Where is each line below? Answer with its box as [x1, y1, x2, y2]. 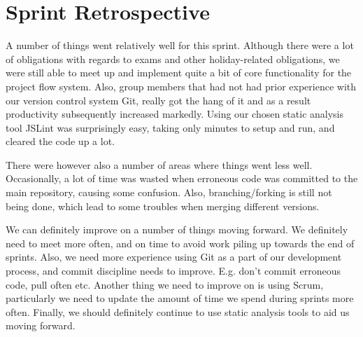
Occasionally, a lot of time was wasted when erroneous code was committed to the [6, 171, 358, 186]
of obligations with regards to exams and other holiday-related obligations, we [6, 51, 340, 66]
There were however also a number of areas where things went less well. [6, 157, 313, 172]
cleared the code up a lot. [6, 134, 115, 149]
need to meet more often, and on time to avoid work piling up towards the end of [6, 235, 355, 250]
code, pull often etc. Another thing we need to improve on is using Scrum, [6, 277, 324, 291]
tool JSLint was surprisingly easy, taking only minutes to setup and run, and [6, 120, 335, 135]
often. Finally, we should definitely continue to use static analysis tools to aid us [6, 304, 350, 319]
